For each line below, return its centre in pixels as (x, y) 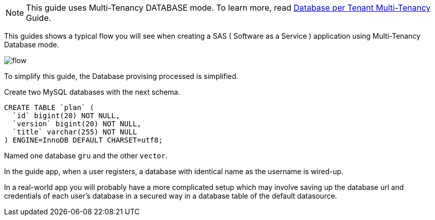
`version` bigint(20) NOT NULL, (77, 124)
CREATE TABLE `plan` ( (49, 107)
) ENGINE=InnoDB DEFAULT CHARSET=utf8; (83, 140)
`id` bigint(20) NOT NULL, (66, 116)
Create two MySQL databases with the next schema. (92, 92)
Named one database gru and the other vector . (86, 156)
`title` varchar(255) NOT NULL (75, 132)
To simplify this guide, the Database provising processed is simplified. (121, 76)
